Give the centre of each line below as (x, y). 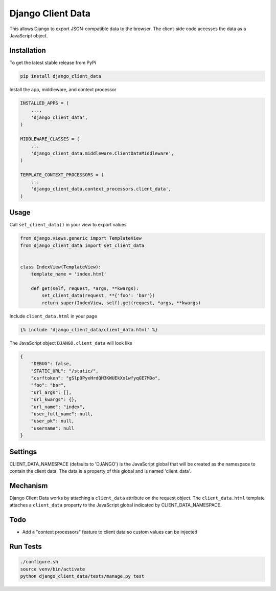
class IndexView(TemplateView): (61, 267)
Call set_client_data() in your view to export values (68, 225)
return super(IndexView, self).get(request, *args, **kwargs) (121, 303)
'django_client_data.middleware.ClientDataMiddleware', (102, 153)
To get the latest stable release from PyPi (53, 62)
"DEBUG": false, (51, 364)
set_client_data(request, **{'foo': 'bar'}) (98, 295)
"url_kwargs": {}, (54, 400)
